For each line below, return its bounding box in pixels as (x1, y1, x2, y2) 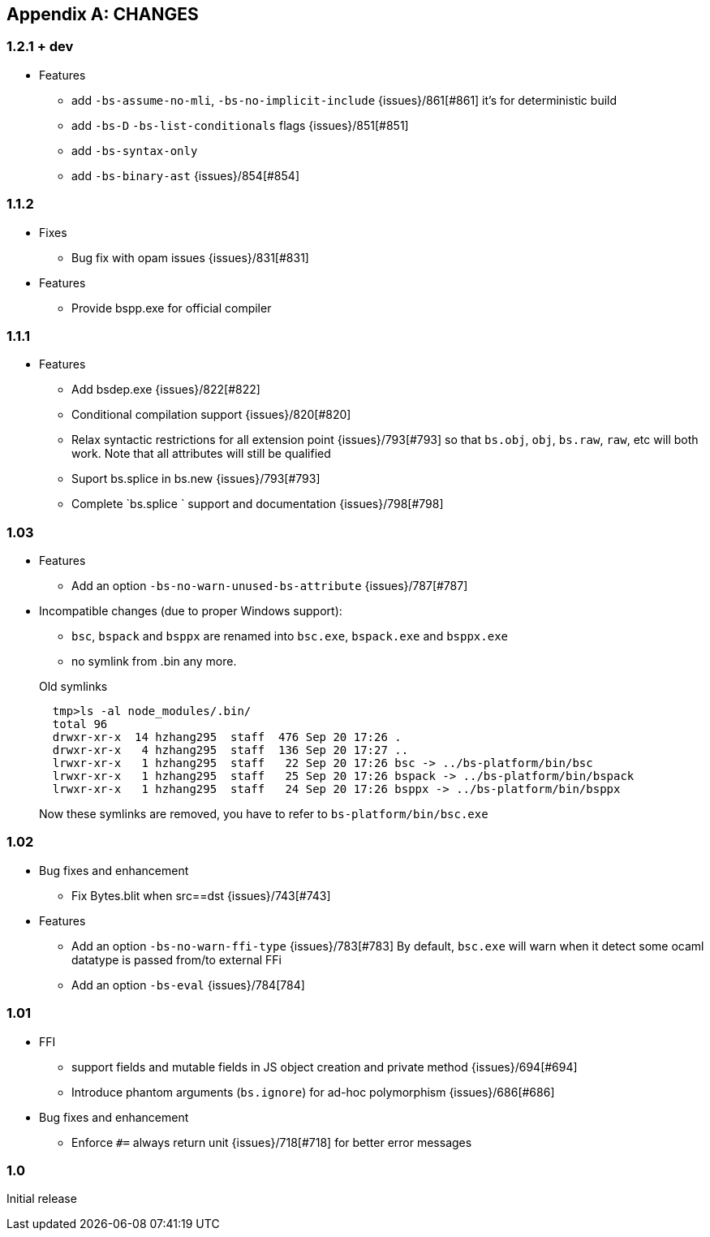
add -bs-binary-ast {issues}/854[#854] (71, 168, 299, 183)
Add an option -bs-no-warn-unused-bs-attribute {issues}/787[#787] (71, 579, 468, 593)
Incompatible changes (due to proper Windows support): (39, 604, 342, 618)
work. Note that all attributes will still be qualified (71, 446, 331, 461)
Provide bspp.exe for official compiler (71, 300, 272, 315)
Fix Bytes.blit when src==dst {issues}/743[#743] (71, 888, 331, 903)
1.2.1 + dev (6, 38, 74, 55)
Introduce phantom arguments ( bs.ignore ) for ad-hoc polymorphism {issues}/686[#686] (71, 1084, 555, 1099)
